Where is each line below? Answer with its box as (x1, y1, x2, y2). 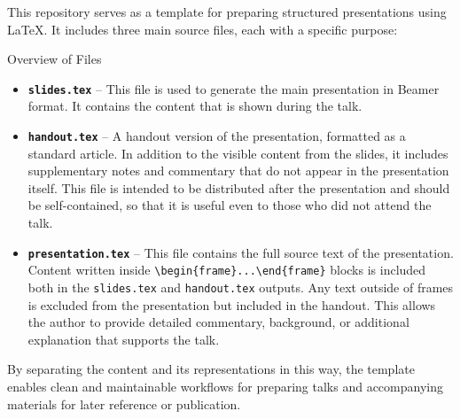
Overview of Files (7, 50, 102, 68)
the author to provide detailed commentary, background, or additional (27, 313, 409, 331)
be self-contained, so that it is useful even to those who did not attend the (27, 196, 432, 214)
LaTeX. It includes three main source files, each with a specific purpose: (7, 19, 398, 38)
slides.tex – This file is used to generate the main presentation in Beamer (27, 79, 440, 97)
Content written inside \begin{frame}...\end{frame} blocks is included (27, 260, 426, 279)
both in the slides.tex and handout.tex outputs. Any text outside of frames (27, 277, 454, 296)
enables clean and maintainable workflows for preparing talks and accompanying (7, 377, 443, 395)
